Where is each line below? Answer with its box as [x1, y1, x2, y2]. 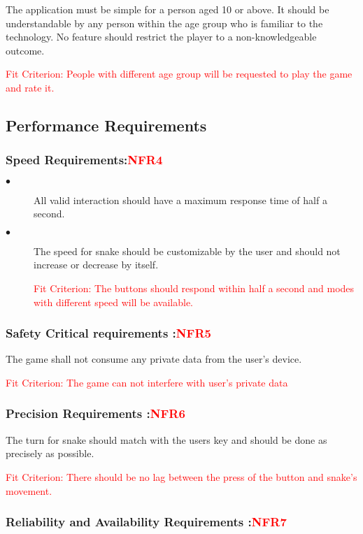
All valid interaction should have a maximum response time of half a [34, 192, 327, 207]
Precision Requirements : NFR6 [6, 405, 185, 422]
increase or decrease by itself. [34, 257, 159, 272]
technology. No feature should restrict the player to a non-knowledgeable [6, 29, 317, 44]
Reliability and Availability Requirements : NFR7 [6, 513, 287, 531]
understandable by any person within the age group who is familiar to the [6, 15, 323, 30]
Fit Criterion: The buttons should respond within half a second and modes [34, 280, 355, 295]
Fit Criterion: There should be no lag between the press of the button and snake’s [6, 469, 357, 484]
